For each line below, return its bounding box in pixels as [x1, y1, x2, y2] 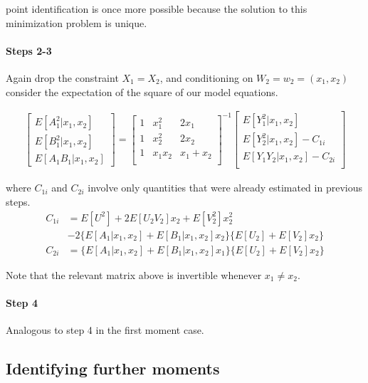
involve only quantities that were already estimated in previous [88, 180, 362, 195]
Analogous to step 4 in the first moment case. [6, 322, 204, 337]
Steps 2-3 [6, 43, 52, 58]
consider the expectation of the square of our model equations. [6, 84, 278, 99]
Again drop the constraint [6, 70, 119, 85]
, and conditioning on [159, 70, 253, 85]
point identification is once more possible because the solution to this [6, 1, 307, 16]
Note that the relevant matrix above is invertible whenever [6, 267, 262, 282]
